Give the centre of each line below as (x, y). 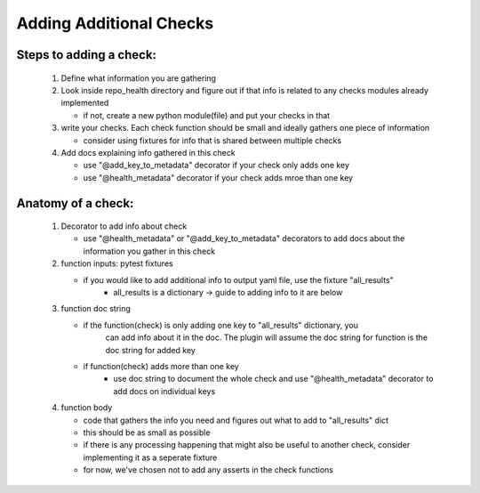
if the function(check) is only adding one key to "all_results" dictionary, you (221, 325)
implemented (85, 103)
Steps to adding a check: (87, 55)
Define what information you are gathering (139, 78)
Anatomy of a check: (75, 203)
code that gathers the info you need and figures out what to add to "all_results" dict (236, 420)
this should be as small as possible (147, 432)
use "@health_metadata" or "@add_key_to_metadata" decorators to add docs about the (244, 238)
